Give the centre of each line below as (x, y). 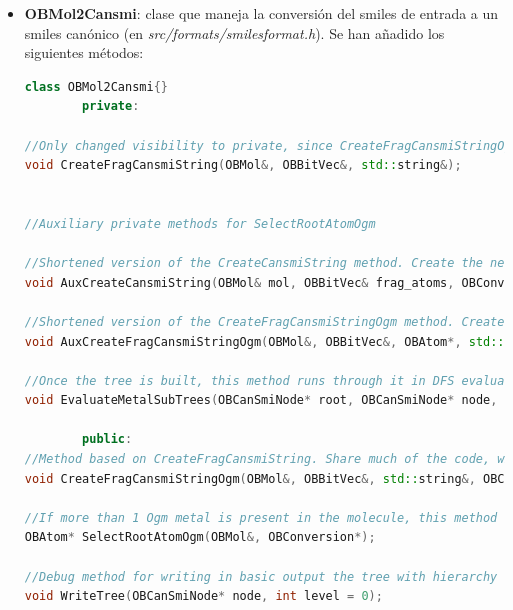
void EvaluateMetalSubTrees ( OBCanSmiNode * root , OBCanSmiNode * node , (261, 400)
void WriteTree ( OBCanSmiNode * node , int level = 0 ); (203, 596)
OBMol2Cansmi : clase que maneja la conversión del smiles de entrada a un (261, 13)
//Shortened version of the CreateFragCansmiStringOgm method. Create (264, 321)
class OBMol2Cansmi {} (96, 86)
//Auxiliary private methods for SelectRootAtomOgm (200, 223)
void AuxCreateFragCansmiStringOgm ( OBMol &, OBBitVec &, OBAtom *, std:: (264, 341)
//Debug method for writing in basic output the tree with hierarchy (261, 576)
